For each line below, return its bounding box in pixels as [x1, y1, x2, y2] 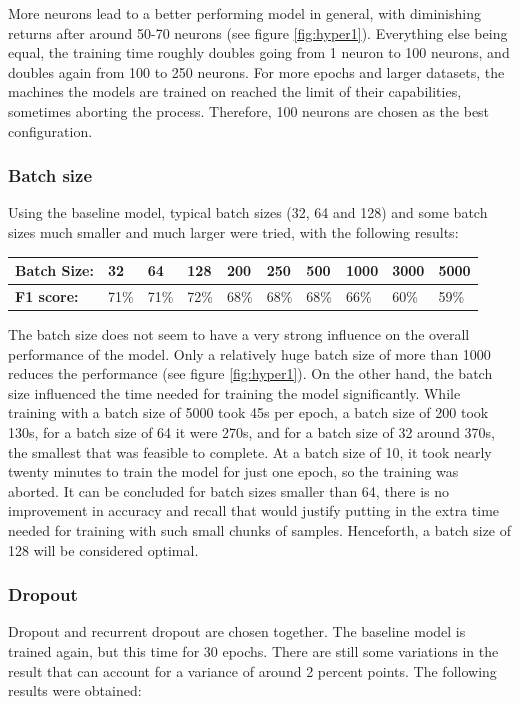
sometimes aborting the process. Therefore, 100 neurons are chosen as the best [8, 100, 490, 121]
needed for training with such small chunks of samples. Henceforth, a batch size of [8, 519, 512, 540]
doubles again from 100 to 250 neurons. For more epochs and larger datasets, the [8, 61, 505, 82]
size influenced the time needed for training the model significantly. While [8, 382, 461, 403]
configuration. [8, 120, 93, 141]
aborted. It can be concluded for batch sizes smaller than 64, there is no [8, 480, 450, 501]
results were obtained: [8, 680, 142, 701]
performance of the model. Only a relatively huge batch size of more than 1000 [8, 343, 491, 364]
